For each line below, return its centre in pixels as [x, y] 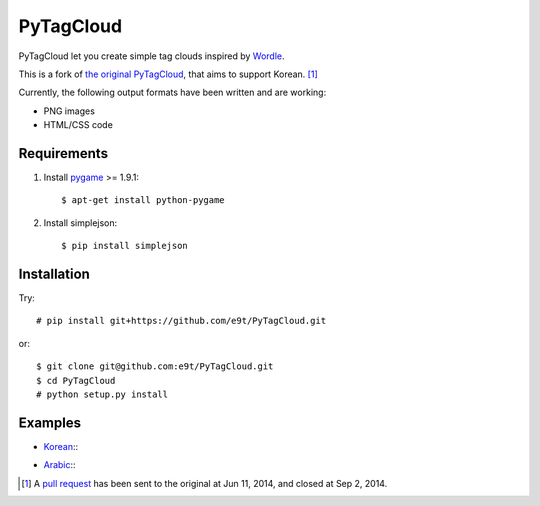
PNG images [69, 111]
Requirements [63, 153]
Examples [50, 422]
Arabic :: [59, 465]
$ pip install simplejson [125, 246]
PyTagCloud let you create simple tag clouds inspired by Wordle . [151, 56]
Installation [54, 274]
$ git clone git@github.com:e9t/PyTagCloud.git [155, 366]
